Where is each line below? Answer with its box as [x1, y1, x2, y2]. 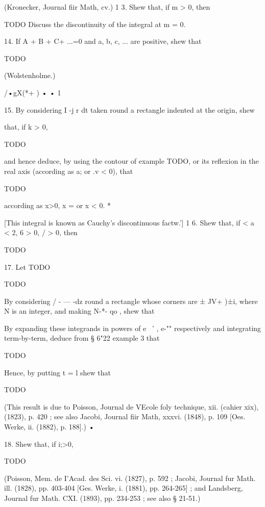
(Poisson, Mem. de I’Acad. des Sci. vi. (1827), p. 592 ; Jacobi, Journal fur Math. [4, 472, 256, 483]
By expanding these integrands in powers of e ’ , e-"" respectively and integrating [4, 322, 261, 333]
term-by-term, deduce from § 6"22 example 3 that [4, 333, 160, 343]
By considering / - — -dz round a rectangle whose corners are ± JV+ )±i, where [4, 295, 258, 306]
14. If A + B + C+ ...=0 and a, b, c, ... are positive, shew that [4, 36, 202, 46]
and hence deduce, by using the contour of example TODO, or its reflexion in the [4, 156, 259, 166]
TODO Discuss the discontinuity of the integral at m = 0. [4, 18, 186, 29]
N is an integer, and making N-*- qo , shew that [4, 306, 155, 316]
